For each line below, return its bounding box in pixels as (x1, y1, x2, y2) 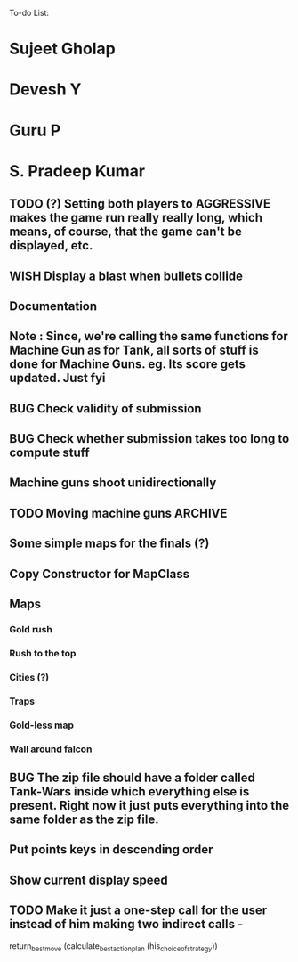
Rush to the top (9, 647, 77, 659)
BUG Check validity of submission (9, 401, 202, 416)
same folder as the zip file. (9, 811, 159, 827)
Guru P (9, 120, 61, 141)
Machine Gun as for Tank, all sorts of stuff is (9, 343, 260, 358)
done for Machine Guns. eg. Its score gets (9, 356, 246, 372)
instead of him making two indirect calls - (9, 917, 244, 932)
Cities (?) (9, 671, 50, 683)
